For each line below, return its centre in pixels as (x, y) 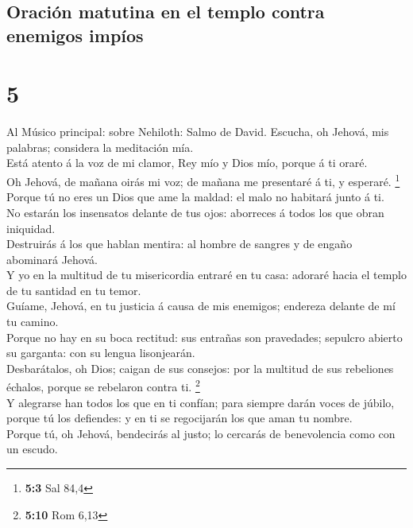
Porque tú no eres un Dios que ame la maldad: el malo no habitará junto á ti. (195, 197)
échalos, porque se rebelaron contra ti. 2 (103, 386)
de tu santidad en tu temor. (74, 290)
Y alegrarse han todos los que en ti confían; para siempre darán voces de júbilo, (201, 402)
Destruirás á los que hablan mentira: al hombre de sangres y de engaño (179, 244)
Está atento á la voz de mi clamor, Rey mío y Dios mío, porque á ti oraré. (187, 163)
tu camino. (33, 322)
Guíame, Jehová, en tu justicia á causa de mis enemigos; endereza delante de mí (201, 306)
